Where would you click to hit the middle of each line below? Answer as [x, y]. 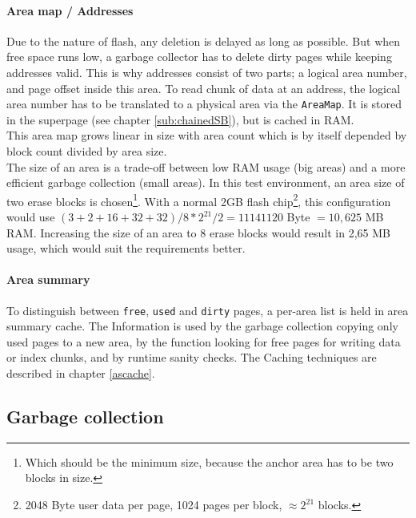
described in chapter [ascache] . [81, 373]
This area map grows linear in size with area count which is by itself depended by [207, 135]
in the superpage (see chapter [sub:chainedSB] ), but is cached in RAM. [180, 119]
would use [31, 217]
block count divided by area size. [87, 151]
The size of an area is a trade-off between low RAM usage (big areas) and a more [206, 166]
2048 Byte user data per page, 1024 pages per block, [154, 505]
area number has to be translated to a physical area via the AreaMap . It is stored [204, 104]
